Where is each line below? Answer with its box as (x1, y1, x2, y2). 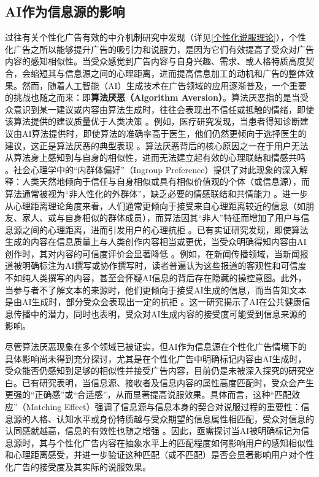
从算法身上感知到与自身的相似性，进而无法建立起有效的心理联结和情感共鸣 (5, 151, 306, 164)
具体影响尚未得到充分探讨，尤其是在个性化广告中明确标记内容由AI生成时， (5, 352, 307, 365)
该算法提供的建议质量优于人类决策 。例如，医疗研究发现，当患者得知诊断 (5, 115, 300, 128)
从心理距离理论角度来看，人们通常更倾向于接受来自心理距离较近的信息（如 (5, 199, 306, 212)
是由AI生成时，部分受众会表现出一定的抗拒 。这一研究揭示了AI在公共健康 (5, 295, 302, 308)
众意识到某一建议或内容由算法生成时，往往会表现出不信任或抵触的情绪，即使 (5, 103, 314, 115)
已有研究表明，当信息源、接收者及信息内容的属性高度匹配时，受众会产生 (21, 376, 314, 389)
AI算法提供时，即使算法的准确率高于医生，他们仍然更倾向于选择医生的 (21, 126, 307, 139)
